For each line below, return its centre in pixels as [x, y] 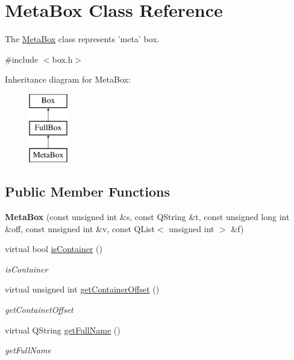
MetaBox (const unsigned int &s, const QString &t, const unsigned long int [147, 217]
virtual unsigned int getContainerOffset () [82, 289]
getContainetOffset [39, 310]
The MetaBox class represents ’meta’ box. [82, 39]
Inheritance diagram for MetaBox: [68, 79]
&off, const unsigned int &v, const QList [80, 228]
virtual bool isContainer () [54, 249]
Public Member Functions [87, 191]
